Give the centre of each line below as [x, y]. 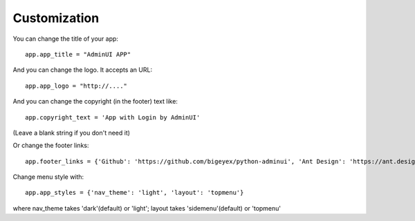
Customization [56, 18]
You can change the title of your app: [66, 39]
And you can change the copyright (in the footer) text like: [95, 102]
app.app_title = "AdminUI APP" [78, 54]
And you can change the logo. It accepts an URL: [82, 70]
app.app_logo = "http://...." [76, 86]
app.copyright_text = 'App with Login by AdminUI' [113, 117]
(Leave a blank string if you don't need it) [72, 133]
